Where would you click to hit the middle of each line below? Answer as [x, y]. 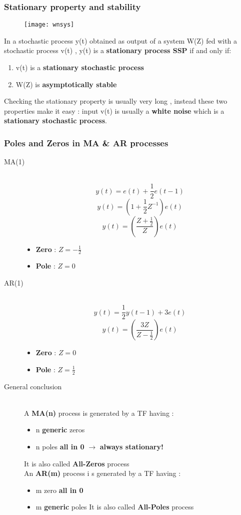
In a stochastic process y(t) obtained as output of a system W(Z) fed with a [121, 40]
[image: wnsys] [49, 25]
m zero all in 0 [59, 490]
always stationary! [131, 446]
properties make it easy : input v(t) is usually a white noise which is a [114, 110]
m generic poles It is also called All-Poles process [115, 507]
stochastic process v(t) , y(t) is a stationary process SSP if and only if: [118, 50]
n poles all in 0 [60, 446]
